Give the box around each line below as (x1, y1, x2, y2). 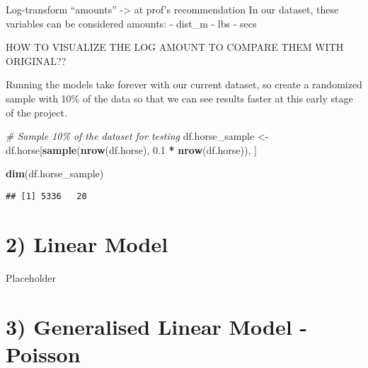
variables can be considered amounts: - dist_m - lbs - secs (6, 16, 257, 30)
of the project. (6, 105, 67, 119)
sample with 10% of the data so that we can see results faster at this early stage (6, 90, 353, 105)
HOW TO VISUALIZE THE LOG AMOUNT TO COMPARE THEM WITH (6, 40, 344, 54)
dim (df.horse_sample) (6, 166, 104, 181)
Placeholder (6, 270, 57, 285)
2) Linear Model (6, 229, 168, 258)
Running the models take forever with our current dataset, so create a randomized (6, 77, 362, 92)
